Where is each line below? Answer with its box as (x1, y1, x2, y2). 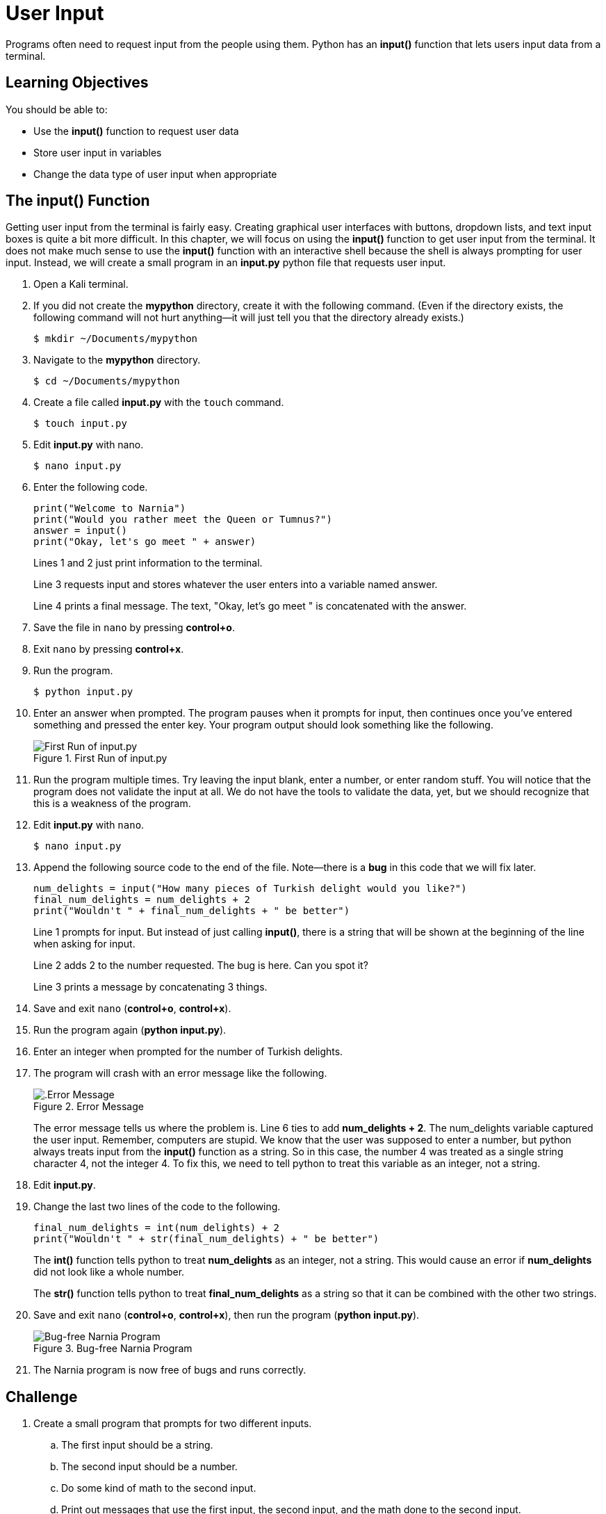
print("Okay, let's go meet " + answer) (33, 536, 256, 548)
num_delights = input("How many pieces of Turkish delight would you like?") (33, 883, 467, 895)
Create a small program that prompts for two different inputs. (33, 1417, 312, 1430)
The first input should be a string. (61, 1439, 213, 1451)
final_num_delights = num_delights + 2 (33, 894, 250, 906)
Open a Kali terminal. (33, 278, 129, 291)
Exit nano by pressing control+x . (33, 643, 184, 656)
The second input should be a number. (61, 1460, 238, 1473)
